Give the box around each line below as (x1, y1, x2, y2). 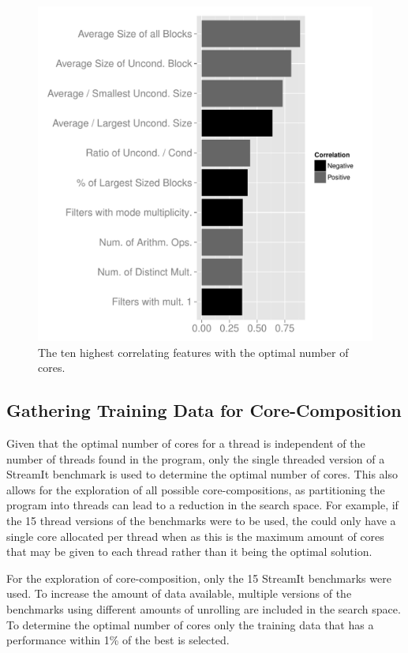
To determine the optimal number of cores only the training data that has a (6, 616, 374, 632)
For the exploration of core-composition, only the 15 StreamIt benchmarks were (6, 569, 391, 586)
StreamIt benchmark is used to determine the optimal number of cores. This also (6, 466, 398, 482)
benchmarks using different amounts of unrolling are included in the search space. (6, 600, 401, 617)
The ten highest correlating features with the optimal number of (38, 343, 349, 360)
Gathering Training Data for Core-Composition (6, 398, 402, 422)
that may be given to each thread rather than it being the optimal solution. (6, 543, 372, 560)
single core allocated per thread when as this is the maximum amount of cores (6, 527, 384, 544)
